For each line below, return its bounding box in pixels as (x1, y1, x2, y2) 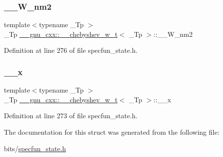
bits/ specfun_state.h (4, 143, 66, 153)
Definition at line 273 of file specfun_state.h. (4, 110, 138, 121)
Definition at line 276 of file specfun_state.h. (4, 45, 138, 55)
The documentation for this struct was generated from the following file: (4, 127, 220, 137)
